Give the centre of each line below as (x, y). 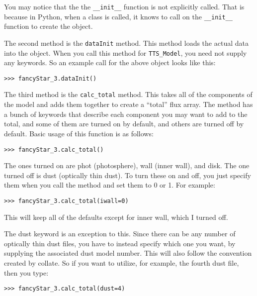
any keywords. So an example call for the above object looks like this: (110, 62)
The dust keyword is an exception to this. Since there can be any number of (120, 234)
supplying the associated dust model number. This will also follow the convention (128, 253)
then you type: (26, 272)
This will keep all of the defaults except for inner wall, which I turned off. (116, 217)
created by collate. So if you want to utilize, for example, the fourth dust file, (122, 262)
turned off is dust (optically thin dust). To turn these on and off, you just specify (128, 175)
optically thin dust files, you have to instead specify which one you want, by (120, 243)
